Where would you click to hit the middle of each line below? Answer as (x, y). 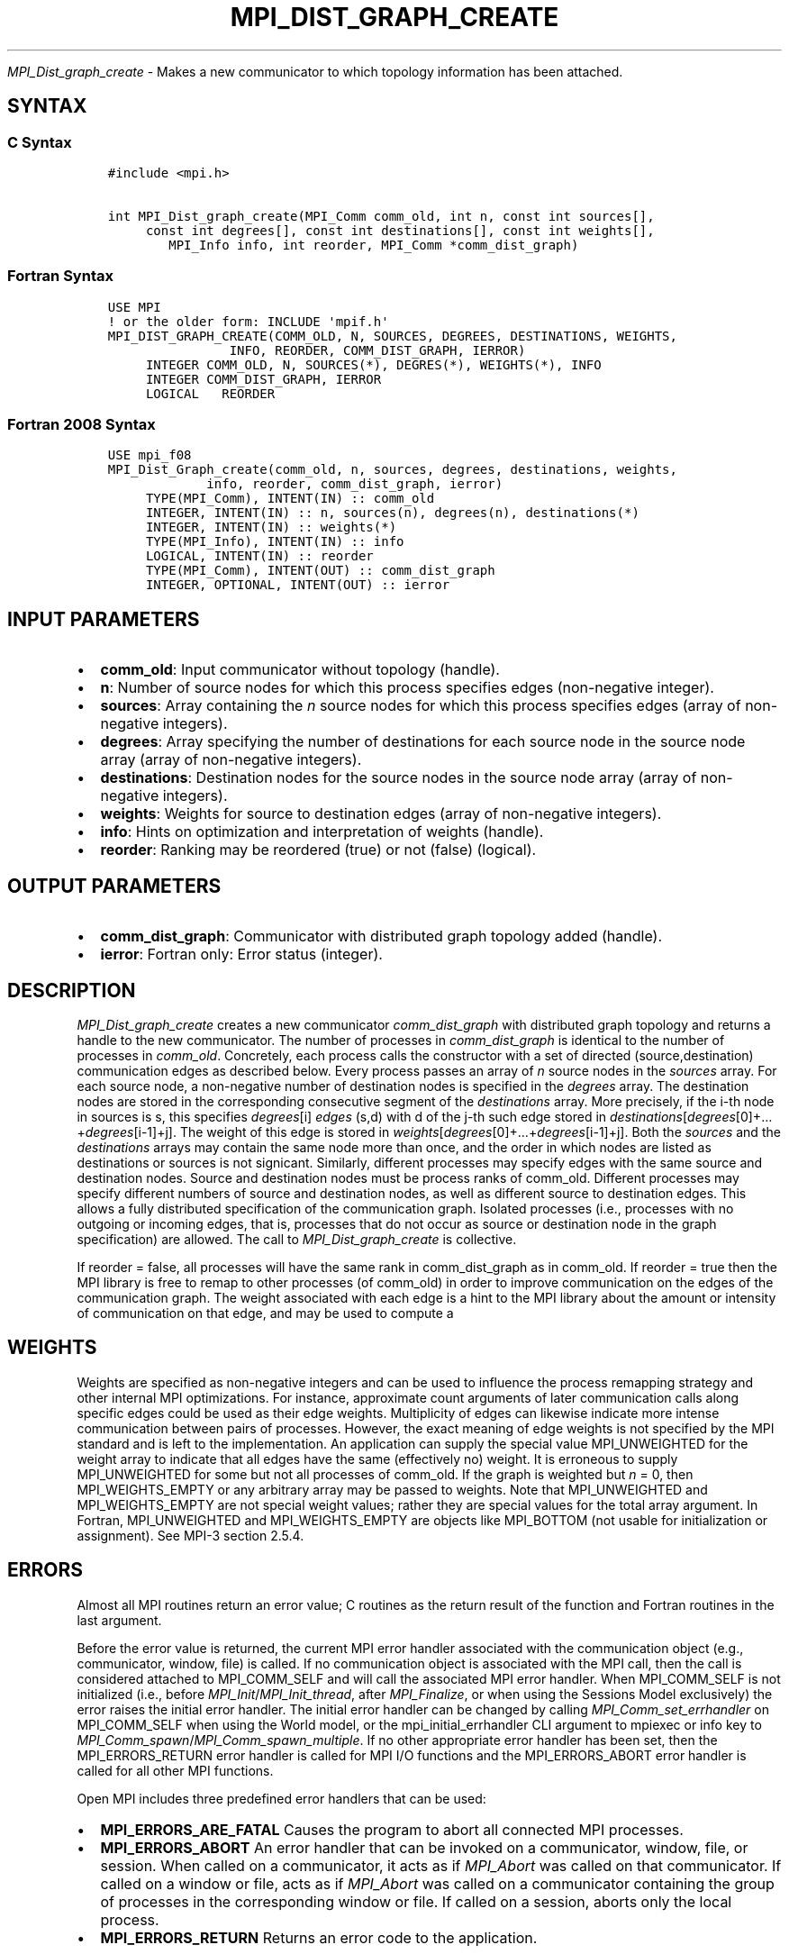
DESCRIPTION (72, 990)
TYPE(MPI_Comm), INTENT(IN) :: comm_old (290, 499)
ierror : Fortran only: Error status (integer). (241, 954)
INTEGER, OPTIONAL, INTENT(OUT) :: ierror (298, 585)
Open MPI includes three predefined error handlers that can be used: (281, 1798)
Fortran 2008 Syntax (82, 425)
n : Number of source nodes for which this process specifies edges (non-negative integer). (407, 688)
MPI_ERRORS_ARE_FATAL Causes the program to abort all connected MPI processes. (392, 1829)
